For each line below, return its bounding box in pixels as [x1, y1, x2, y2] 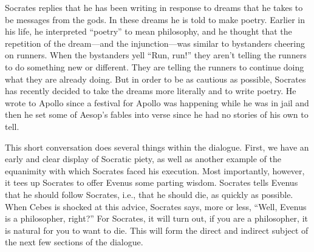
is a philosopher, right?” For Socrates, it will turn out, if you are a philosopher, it [5, 212, 308, 225]
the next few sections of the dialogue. [5, 236, 143, 248]
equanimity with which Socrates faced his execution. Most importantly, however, [5, 164, 305, 177]
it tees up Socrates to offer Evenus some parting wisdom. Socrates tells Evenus [5, 176, 298, 189]
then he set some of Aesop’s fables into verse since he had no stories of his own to [5, 108, 309, 121]
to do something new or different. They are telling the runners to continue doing [5, 60, 304, 73]
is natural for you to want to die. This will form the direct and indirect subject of [5, 223, 309, 236]
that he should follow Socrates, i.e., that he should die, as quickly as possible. [5, 188, 293, 200]
